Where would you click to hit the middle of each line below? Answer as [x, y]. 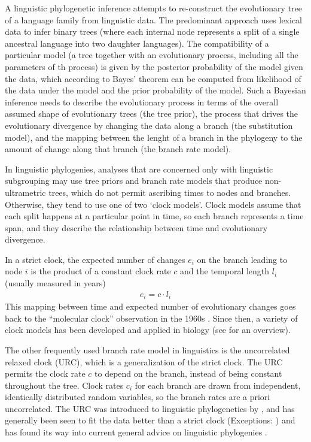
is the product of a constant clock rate [101, 271]
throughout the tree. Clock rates [64, 385]
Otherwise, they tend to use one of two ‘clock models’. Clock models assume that [153, 204]
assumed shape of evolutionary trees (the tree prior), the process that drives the [152, 113]
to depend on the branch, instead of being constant [188, 373]
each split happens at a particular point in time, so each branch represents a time [154, 216]
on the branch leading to [242, 259]
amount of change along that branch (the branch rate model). [118, 149]
